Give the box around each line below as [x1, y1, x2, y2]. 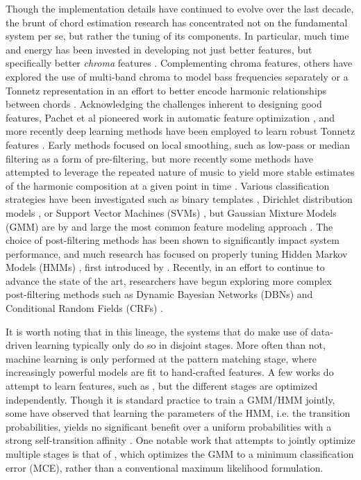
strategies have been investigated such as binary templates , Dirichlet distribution [6, 192, 353, 206]
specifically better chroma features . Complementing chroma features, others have [6, 56, 353, 70]
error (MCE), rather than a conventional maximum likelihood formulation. [6, 460, 324, 474]
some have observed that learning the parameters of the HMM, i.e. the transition [6, 406, 351, 420]
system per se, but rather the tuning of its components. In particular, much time [6, 28, 349, 43]
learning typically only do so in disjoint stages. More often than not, [35, 338, 326, 352]
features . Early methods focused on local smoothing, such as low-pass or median [6, 137, 350, 151]
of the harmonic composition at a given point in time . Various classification [6, 178, 330, 192]
